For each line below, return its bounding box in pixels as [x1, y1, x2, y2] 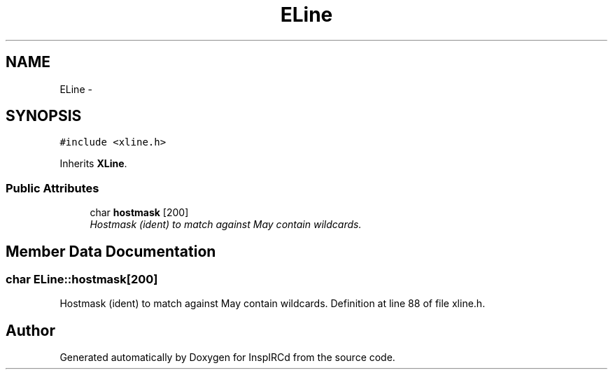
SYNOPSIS [6, 107, 82, 125]
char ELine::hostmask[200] [6, 272, 158, 287]
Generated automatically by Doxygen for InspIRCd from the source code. [59, 351, 395, 364]
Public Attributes [6, 181, 99, 195]
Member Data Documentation [6, 242, 216, 260]
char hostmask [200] [90, 206, 189, 219]
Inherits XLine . [59, 157, 127, 170]
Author [6, 321, 55, 339]
